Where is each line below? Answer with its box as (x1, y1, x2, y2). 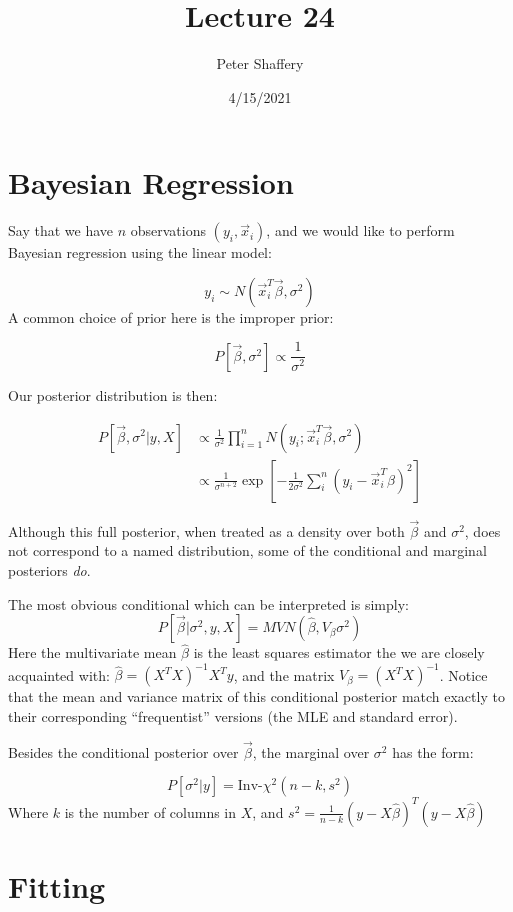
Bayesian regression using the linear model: (8, 242, 272, 263)
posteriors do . (8, 559, 91, 580)
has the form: (392, 741, 474, 762)
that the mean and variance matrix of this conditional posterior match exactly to (8, 686, 505, 707)
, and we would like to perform (266, 220, 455, 241)
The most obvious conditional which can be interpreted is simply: (8, 593, 409, 614)
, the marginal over (252, 741, 370, 762)
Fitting (8, 866, 106, 907)
